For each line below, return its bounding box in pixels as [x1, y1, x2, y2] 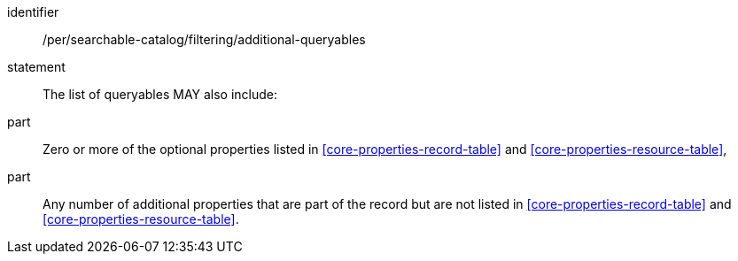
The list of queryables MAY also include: [43, 87, 278, 102]
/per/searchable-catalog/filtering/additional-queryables [43, 32, 366, 47]
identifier [7, 4, 59, 19]
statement [7, 59, 66, 74]
